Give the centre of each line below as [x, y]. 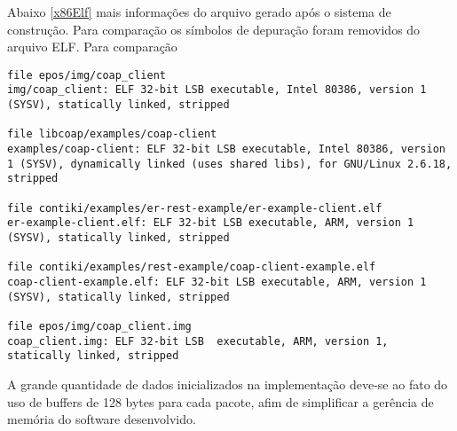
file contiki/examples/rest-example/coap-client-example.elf [192, 267]
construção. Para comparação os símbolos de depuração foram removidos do [214, 29]
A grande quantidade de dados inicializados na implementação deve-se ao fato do [228, 384]
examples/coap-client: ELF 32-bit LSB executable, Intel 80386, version [226, 149]
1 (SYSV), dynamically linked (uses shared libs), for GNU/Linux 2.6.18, [230, 164]
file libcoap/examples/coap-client [112, 134]
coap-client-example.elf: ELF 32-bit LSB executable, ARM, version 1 [217, 282]
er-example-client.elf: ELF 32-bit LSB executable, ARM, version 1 [211, 223]
